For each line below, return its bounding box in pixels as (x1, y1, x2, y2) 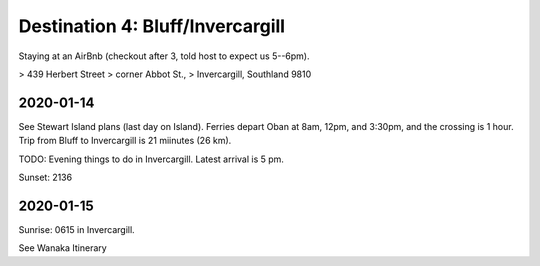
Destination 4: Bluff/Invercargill (18, 15, 285, 37)
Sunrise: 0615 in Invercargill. (18, 223, 135, 235)
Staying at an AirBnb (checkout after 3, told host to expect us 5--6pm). (18, 50, 310, 62)
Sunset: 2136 (18, 171, 73, 184)
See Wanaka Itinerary (18, 242, 107, 254)
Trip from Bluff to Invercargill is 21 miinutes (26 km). (18, 135, 232, 147)
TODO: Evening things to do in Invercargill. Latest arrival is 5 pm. (18, 153, 285, 165)
